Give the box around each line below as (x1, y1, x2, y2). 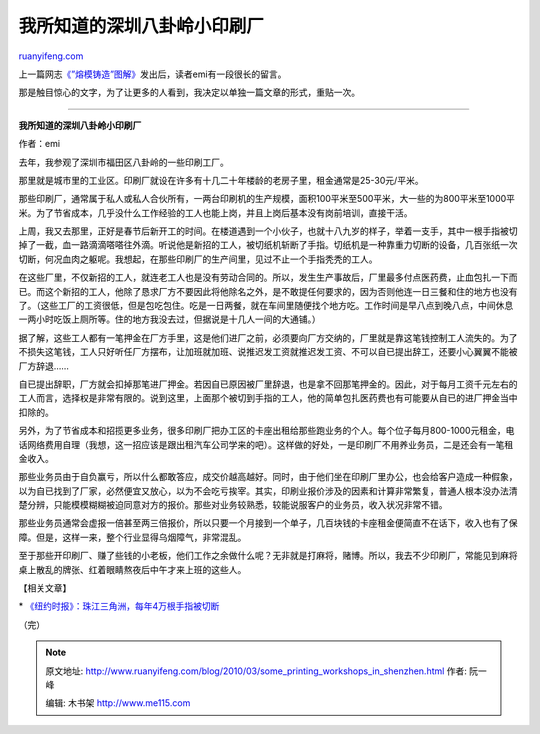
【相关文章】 (18, 582, 72, 594)
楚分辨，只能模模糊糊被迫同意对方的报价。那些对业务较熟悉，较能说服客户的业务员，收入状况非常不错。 (18, 499, 448, 511)
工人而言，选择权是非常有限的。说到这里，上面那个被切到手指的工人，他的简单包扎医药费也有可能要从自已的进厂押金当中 (18, 392, 518, 404)
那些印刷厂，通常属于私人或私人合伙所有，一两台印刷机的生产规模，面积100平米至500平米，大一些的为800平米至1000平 (18, 193, 515, 205)
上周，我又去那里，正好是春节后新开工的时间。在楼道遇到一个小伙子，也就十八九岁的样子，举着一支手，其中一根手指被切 (18, 225, 518, 237)
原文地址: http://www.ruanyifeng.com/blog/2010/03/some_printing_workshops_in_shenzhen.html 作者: (45, 665, 467, 677)
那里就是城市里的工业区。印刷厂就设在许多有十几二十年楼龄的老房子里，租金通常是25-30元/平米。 (18, 174, 424, 186)
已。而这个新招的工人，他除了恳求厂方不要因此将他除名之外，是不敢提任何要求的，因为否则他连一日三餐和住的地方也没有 (18, 285, 518, 297)
